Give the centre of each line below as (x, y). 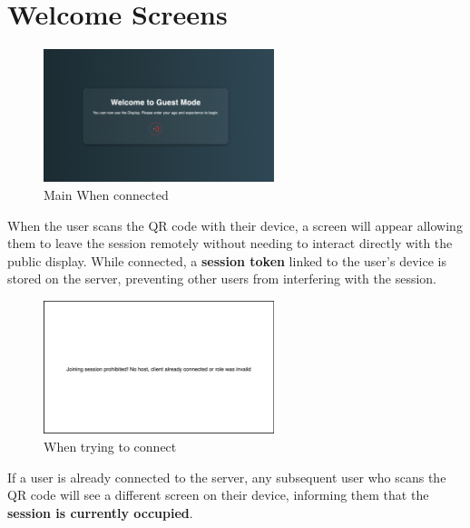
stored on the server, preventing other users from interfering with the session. (222, 279)
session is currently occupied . (100, 512)
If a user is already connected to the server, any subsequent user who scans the (227, 477)
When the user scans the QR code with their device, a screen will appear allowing (235, 225)
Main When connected (106, 195)
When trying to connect (110, 446)
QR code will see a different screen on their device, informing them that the (218, 495)
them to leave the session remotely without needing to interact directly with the (230, 243)
